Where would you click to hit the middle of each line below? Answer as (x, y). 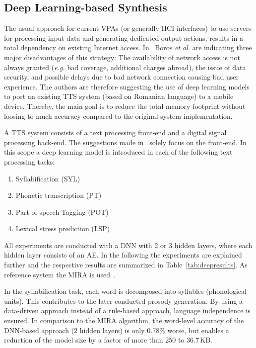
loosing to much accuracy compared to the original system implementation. (118, 116)
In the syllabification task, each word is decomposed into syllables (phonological (125, 291)
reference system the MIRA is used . (60, 274)
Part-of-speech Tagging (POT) (62, 212)
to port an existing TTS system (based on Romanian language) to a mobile (119, 96)
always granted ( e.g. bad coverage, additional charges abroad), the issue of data (125, 67)
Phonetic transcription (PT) (59, 195)
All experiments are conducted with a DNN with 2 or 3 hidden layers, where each (128, 245)
